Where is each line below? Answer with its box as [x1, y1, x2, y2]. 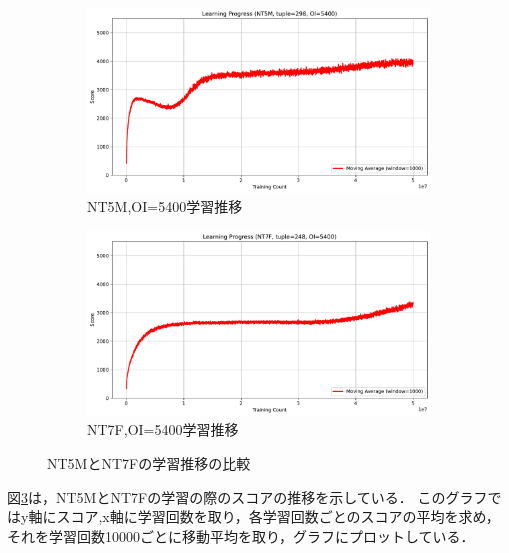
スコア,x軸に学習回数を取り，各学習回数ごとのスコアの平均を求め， [56, 506, 500, 527]
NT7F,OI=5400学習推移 [87, 419, 239, 440]
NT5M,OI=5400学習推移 [87, 196, 243, 217]
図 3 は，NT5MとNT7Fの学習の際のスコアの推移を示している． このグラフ [7, 486, 488, 507]
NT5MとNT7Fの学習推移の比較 [47, 452, 251, 473]
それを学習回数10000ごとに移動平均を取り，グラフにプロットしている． [7, 525, 475, 546]
